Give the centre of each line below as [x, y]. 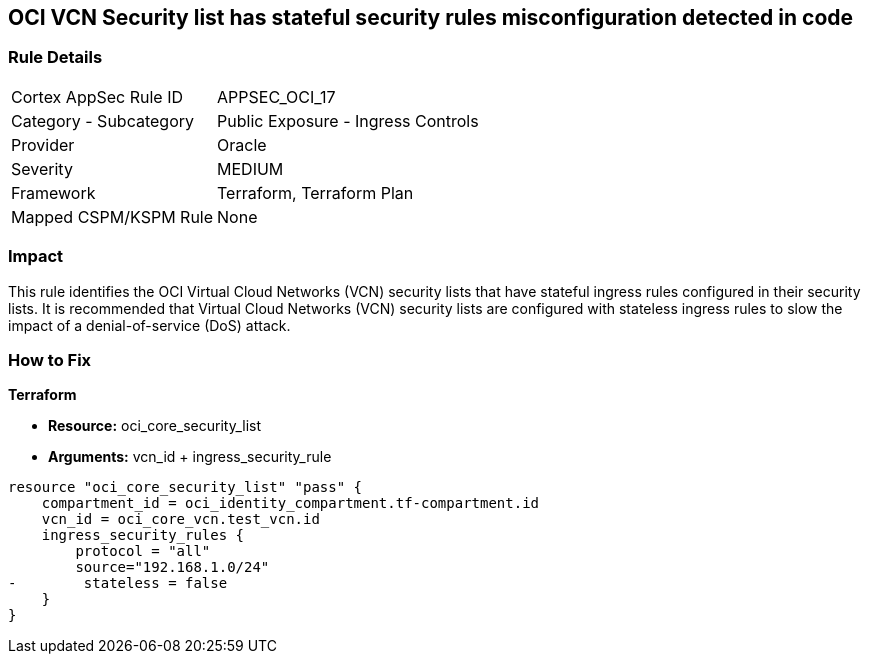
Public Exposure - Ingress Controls [348, 120]
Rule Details [55, 57]
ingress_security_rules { [143, 535]
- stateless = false [118, 583]
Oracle [242, 144]
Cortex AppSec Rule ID [97, 96]
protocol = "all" [143, 551]
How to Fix [50, 359]
